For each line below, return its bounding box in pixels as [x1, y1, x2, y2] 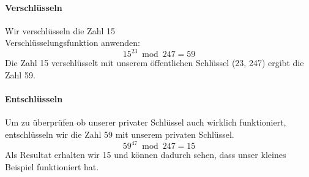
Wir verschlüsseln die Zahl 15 [5, 24, 115, 37]
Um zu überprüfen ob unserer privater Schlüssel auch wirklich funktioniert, [5, 116, 286, 129]
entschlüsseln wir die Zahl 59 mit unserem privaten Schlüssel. [5, 128, 234, 141]
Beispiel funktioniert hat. [5, 160, 99, 173]
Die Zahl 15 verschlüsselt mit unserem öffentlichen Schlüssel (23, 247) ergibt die [5, 56, 304, 69]
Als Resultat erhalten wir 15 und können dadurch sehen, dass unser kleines [5, 148, 286, 161]
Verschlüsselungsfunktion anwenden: [5, 36, 140, 49]
